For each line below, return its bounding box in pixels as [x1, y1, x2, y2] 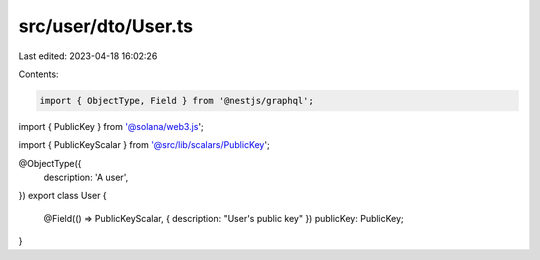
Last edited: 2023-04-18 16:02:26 [18, 50, 158, 62]
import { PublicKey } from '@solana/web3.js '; [18, 120, 204, 132]
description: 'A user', [43, 171, 129, 184]
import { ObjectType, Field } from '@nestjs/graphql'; [39, 95, 314, 106]
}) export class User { [18, 190, 107, 202]
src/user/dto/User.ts [18, 15, 194, 37]
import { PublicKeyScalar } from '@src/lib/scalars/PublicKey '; [18, 139, 270, 151]
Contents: [18, 68, 59, 80]
